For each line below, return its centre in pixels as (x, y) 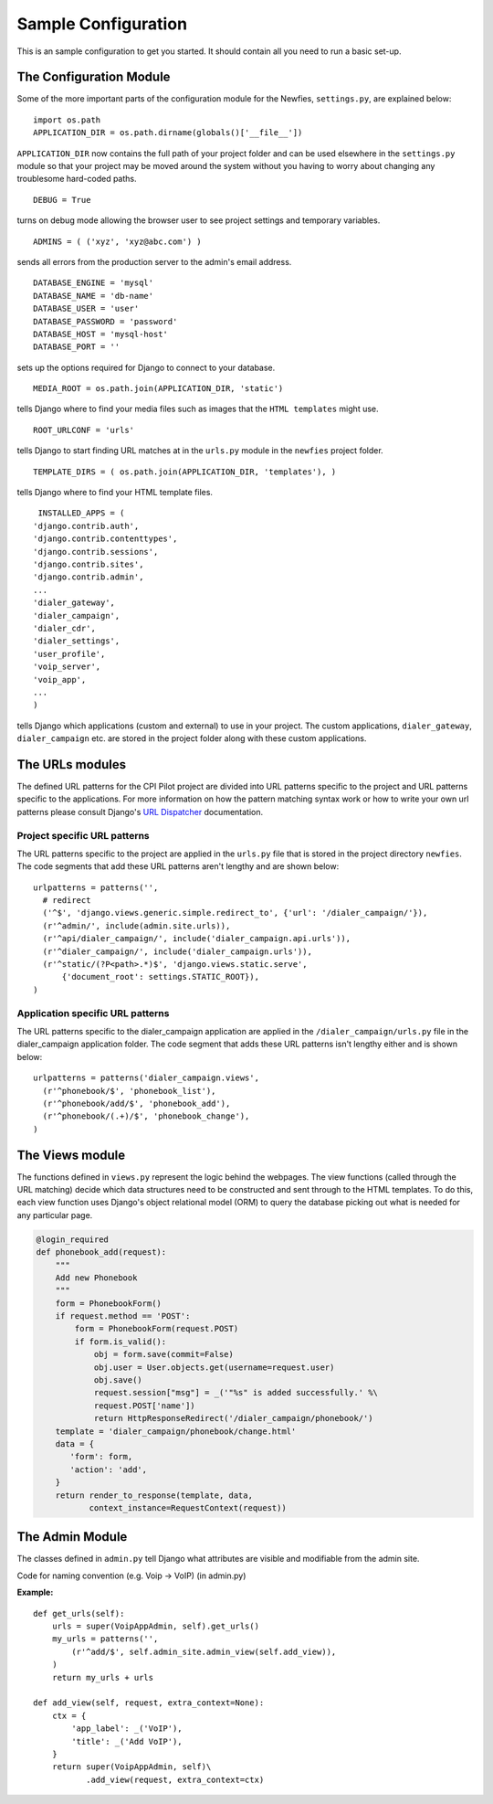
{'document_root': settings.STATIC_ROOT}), (161, 977)
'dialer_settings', (77, 641)
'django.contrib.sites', (89, 564)
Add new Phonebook (96, 1278)
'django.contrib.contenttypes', (105, 539)
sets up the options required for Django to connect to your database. (146, 367)
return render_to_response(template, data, (154, 1495)
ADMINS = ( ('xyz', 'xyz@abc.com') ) (118, 241)
